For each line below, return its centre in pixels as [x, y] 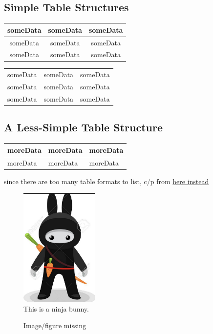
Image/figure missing [55, 325]
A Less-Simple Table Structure [83, 127]
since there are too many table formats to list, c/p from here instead [106, 181]
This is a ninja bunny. [56, 309]
